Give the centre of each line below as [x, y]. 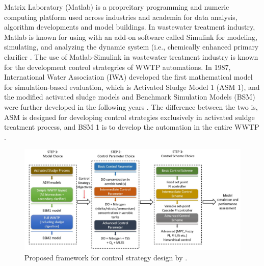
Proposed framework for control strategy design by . [106, 257]
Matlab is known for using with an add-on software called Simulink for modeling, [131, 37]
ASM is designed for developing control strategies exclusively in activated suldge [129, 117]
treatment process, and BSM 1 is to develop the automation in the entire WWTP [132, 127]
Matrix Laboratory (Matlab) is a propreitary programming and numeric [117, 7]
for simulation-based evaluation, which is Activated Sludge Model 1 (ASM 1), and [132, 87]
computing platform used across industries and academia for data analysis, [121, 17]
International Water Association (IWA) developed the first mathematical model [128, 77]
